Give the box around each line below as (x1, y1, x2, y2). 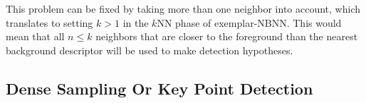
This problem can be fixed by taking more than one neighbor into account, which (6, 1, 360, 16)
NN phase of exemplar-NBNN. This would (157, 15, 342, 30)
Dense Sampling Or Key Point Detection (6, 77, 313, 99)
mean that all (6, 29, 65, 44)
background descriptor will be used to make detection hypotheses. (6, 42, 293, 57)
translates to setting (6, 15, 93, 30)
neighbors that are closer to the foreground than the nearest (95, 29, 358, 44)
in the (122, 15, 149, 30)
